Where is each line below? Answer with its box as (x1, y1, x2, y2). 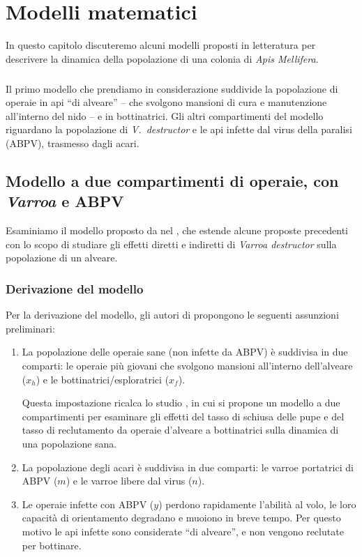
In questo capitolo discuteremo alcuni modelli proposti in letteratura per (6, 38, 316, 52)
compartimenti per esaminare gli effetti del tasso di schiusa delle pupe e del (22, 409, 345, 423)
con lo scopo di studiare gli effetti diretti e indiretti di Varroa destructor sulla (6, 236, 337, 251)
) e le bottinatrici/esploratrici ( (36, 372, 169, 386)
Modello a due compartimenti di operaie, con (6, 170, 339, 192)
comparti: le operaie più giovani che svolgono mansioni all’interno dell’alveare (22, 358, 353, 373)
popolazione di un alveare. (6, 250, 118, 265)
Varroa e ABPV (6, 190, 124, 212)
